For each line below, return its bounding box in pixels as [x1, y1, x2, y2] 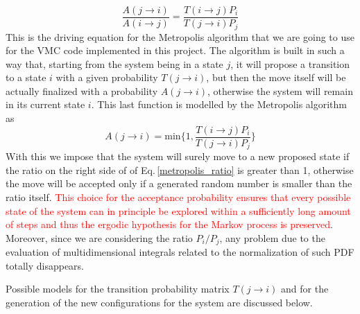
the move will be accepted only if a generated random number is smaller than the [6, 176, 352, 191]
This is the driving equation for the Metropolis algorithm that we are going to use [6, 29, 354, 44]
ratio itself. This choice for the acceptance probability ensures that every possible [6, 189, 351, 204]
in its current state [6, 97, 85, 112]
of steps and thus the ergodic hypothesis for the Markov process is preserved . [6, 217, 333, 232]
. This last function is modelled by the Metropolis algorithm [91, 97, 347, 112]
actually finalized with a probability [6, 83, 158, 98]
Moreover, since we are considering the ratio [6, 230, 193, 245]
